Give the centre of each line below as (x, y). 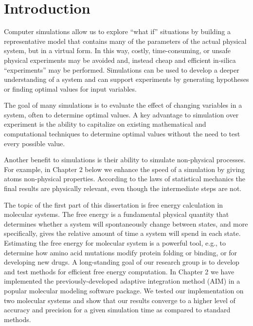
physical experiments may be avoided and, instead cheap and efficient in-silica (120, 60)
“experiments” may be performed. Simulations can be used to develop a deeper (122, 69)
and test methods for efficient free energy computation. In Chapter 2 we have (119, 271)
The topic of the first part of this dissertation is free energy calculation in (114, 204)
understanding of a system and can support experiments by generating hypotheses (126, 79)
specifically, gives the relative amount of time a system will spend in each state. (122, 233)
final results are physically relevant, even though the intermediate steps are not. (123, 188)
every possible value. (35, 143)
